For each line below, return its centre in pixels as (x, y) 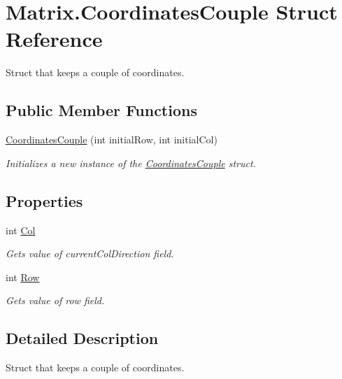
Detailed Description (82, 338)
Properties (44, 200)
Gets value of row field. (55, 300)
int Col (21, 230)
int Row (23, 277)
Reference (54, 39)
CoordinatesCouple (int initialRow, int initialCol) (112, 140)
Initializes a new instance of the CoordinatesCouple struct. (131, 163)
